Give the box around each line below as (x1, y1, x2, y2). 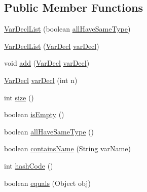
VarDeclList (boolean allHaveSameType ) (4, 23, 131, 34)
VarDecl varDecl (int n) (4, 74, 78, 85)
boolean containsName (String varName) (4, 143, 131, 154)
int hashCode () (4, 160, 53, 171)
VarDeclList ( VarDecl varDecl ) (4, 40, 99, 51)
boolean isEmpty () (4, 109, 64, 120)
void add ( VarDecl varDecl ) (4, 58, 90, 68)
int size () (4, 92, 34, 102)
